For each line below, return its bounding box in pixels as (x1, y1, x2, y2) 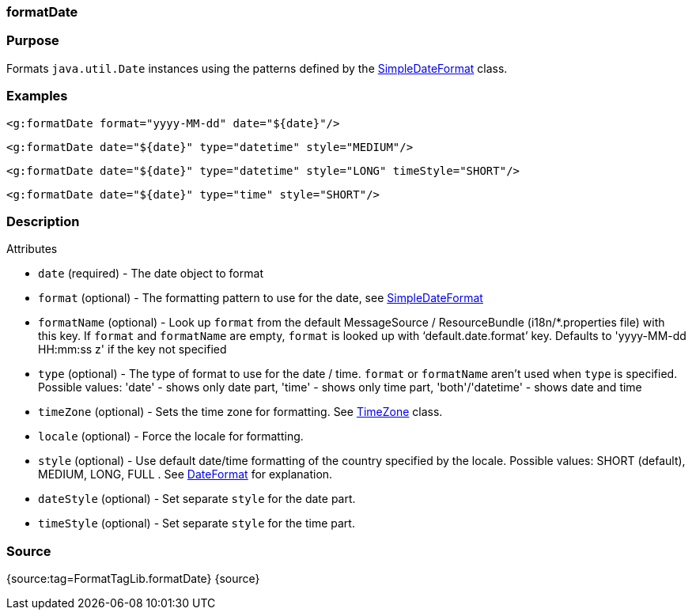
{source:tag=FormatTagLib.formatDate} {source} (6, 572, 260, 585)
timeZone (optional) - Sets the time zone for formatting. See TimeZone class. (38, 405, 443, 419)
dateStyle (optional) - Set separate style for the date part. (38, 492, 356, 506)
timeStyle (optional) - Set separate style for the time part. (38, 516, 355, 531)
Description (6, 213, 80, 229)
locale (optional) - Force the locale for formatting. (38, 429, 304, 444)
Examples (6, 88, 68, 104)
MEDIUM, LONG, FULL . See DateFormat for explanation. (38, 467, 333, 482)
